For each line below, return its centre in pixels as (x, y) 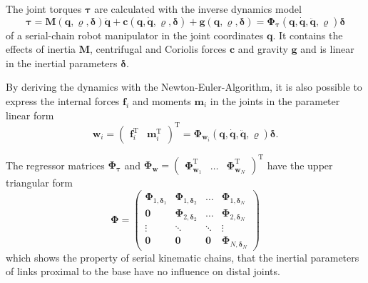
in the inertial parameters (62, 63)
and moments (162, 100)
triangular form (39, 183)
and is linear (327, 49)
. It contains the (308, 35)
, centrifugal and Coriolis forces (158, 49)
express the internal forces (63, 100)
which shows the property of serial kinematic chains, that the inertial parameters (183, 257)
